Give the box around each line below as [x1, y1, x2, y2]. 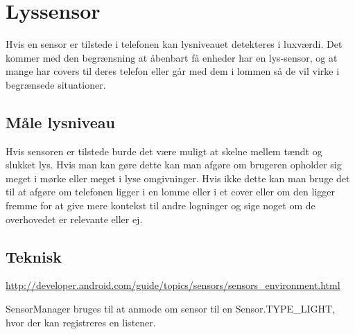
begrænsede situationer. [6, 77, 106, 91]
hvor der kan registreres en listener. [6, 315, 156, 329]
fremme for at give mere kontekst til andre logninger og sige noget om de [6, 198, 315, 213]
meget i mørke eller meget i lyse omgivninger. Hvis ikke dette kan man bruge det [6, 170, 350, 185]
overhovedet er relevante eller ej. [6, 211, 143, 226]
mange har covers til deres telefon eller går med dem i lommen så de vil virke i [6, 64, 340, 78]
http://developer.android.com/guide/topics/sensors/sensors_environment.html [6, 278, 340, 292]
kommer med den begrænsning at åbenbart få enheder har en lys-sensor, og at [6, 50, 338, 64]
